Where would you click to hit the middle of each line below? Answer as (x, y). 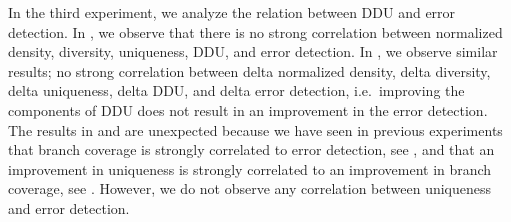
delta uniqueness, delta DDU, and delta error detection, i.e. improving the (236, 90)
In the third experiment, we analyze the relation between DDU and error (232, 12)
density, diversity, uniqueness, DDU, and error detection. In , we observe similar (253, 51)
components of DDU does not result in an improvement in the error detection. (248, 109)
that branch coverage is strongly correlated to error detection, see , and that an (251, 149)
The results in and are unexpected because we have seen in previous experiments (255, 129)
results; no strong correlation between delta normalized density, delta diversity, (249, 70)
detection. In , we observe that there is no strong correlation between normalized (255, 31)
